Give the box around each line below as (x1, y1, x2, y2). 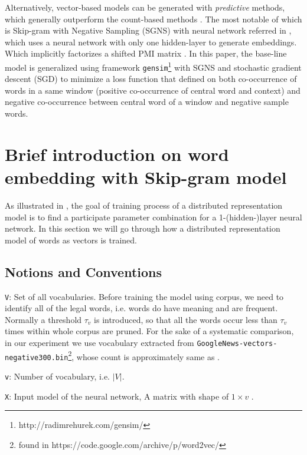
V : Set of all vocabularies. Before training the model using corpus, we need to (5, 290, 284, 302)
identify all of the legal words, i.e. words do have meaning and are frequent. (5, 302, 278, 314)
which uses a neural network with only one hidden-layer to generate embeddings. (5, 35, 297, 48)
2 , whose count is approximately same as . (68, 348, 220, 362)
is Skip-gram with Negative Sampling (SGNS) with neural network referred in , (5, 24, 292, 37)
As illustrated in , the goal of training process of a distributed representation (5, 199, 283, 211)
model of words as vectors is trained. (5, 233, 138, 246)
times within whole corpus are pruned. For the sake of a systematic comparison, (5, 325, 294, 337)
